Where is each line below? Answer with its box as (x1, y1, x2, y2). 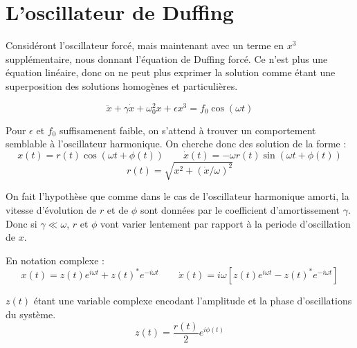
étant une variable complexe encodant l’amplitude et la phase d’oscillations (33, 293, 352, 308)
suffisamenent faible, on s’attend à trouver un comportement (59, 122, 316, 137)
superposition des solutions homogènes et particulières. (6, 78, 238, 93)
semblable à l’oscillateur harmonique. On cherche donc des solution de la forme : (6, 136, 347, 151)
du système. (6, 307, 56, 322)
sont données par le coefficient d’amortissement (140, 203, 340, 217)
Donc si (6, 216, 37, 230)
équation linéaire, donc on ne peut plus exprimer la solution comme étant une (6, 65, 336, 80)
